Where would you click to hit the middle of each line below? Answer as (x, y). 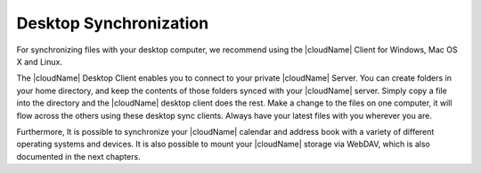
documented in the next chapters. (79, 156)
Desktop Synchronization (113, 23)
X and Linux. (39, 61)
